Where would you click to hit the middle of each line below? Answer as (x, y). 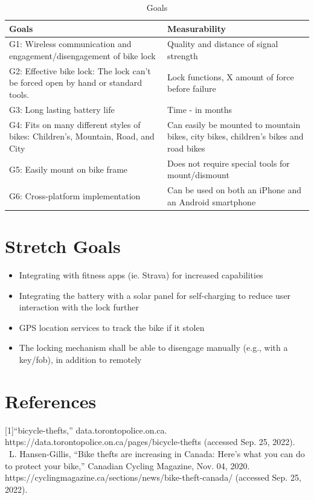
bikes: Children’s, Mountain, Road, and (82, 136)
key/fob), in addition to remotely (80, 359)
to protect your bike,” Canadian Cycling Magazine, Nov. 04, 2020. (127, 465)
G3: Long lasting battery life (62, 109)
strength (183, 56)
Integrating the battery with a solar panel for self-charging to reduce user (155, 295)
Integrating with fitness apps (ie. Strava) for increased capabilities (141, 275)
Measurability (197, 28)
